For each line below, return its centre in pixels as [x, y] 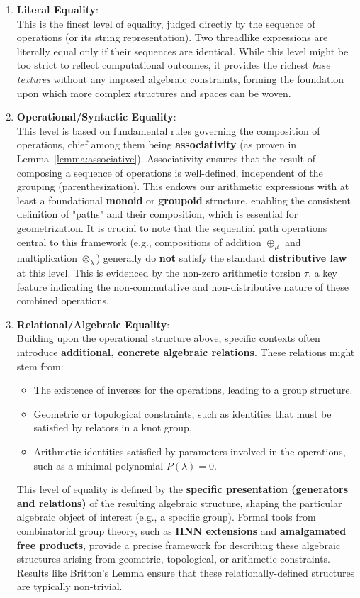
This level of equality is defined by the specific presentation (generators [182, 489]
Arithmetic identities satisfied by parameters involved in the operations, [190, 452]
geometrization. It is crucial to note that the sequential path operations [172, 227]
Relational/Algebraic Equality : [93, 324]
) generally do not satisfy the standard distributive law [221, 258]
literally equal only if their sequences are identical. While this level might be [182, 51]
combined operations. [63, 300]
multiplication [47, 258]
